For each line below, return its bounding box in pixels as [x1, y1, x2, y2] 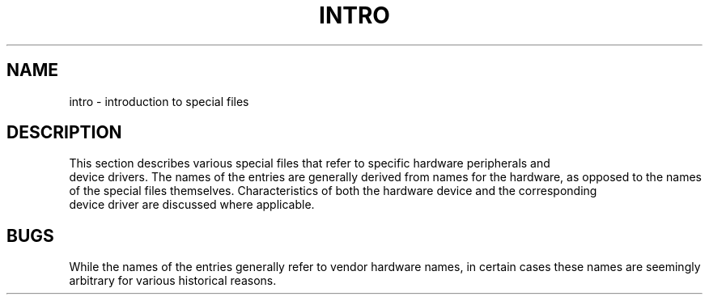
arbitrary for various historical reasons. [69, 273, 277, 288]
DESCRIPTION [6, 122, 122, 143]
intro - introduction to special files [69, 94, 249, 108]
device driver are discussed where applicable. [69, 197, 315, 212]
